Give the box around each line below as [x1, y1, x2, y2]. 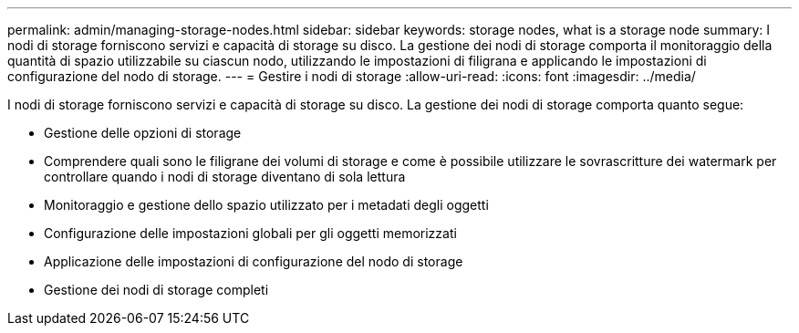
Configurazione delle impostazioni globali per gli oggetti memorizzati [44, 225, 457, 241]
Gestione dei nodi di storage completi [44, 282, 269, 297]
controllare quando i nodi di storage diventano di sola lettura [44, 169, 406, 184]
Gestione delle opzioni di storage [44, 125, 242, 140]
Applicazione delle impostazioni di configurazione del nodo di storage [44, 254, 463, 269]
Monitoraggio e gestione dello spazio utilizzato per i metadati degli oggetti [44, 197, 489, 213]
